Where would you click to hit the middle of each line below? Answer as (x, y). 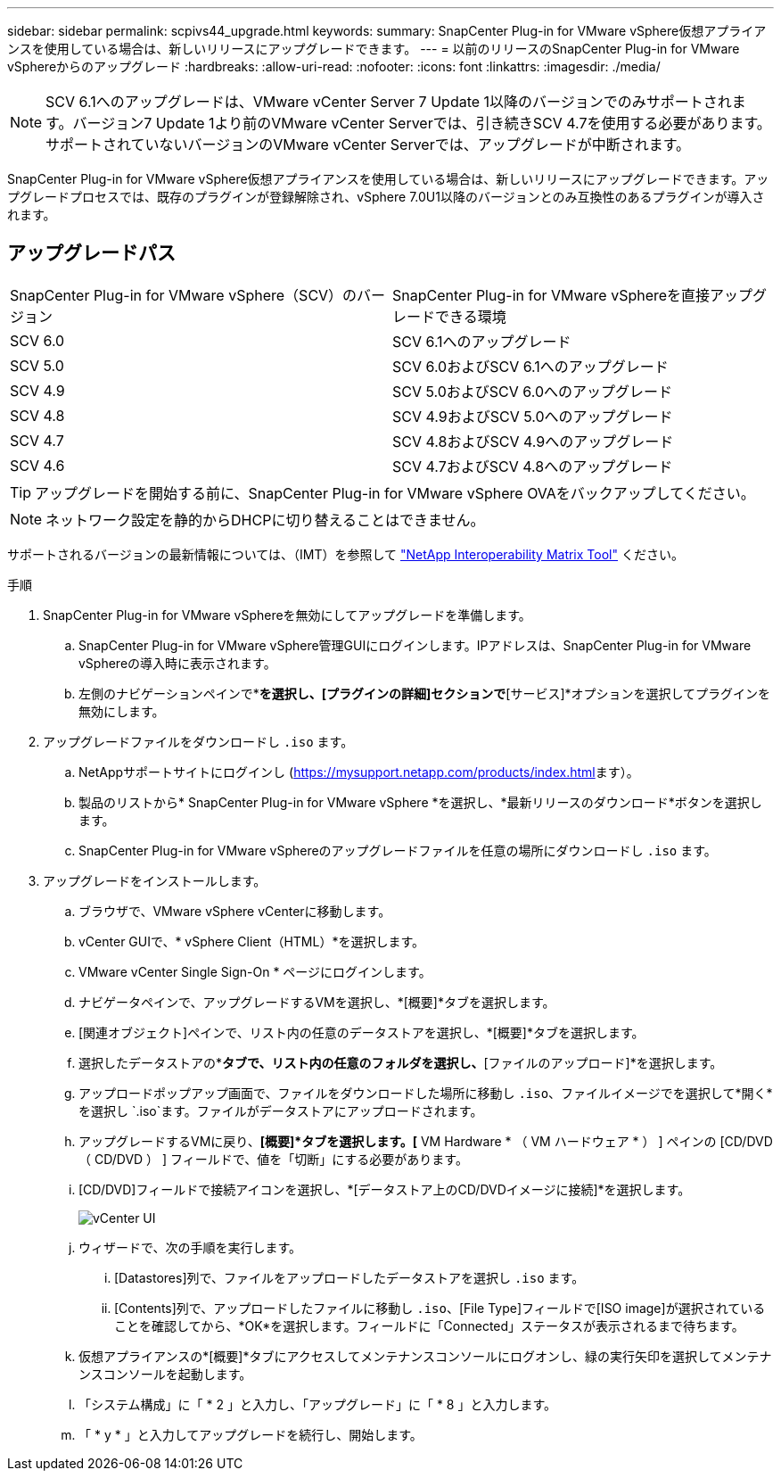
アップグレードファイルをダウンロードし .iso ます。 (198, 741)
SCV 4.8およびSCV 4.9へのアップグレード (533, 441)
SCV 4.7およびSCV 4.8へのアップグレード (533, 466)
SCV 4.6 (37, 465)
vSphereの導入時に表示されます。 (177, 663)
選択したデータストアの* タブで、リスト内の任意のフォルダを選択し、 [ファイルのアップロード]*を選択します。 (401, 1062)
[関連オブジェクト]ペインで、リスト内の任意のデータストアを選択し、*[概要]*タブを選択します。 (362, 1032)
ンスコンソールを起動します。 (165, 1374)
